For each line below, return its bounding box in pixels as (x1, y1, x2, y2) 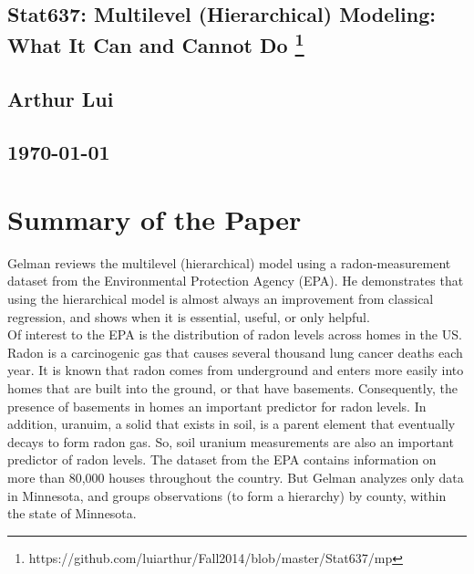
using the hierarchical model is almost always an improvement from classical (7, 289, 434, 308)
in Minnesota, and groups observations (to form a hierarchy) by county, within (7, 485, 447, 505)
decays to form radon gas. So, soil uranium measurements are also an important (7, 432, 454, 451)
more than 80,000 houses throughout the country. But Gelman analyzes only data (7, 467, 464, 486)
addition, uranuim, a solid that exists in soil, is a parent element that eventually (7, 414, 456, 433)
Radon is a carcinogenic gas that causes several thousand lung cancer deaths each (7, 342, 463, 361)
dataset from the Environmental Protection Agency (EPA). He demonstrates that (7, 271, 464, 290)
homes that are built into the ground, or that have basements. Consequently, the (7, 379, 458, 398)
